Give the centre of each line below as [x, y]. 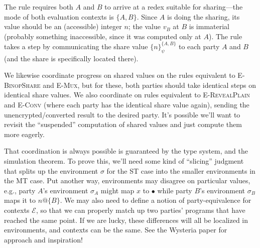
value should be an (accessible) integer [63, 26]
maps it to [20, 200]
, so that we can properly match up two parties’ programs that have [141, 210]
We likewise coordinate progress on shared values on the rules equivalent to [120, 75]
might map [117, 190]
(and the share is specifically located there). [71, 58]
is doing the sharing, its [204, 16]
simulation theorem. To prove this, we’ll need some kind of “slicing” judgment [124, 161]
